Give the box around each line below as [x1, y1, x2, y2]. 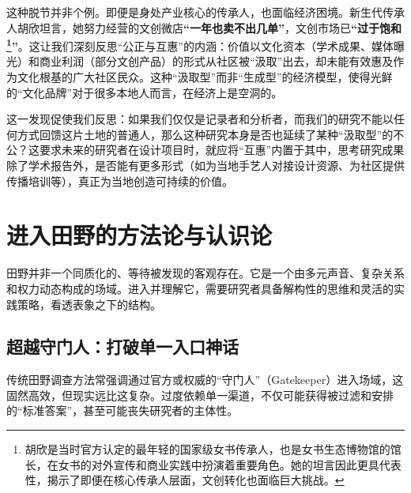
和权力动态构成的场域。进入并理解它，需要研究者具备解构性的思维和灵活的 [6, 280, 394, 296]
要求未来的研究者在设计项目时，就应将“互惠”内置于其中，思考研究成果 [39, 141, 405, 158]
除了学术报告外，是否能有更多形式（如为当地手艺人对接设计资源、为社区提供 [6, 157, 405, 173]
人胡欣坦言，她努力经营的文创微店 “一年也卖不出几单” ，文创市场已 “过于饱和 [6, 19, 402, 36]
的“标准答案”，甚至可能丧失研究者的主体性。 [6, 402, 239, 419]
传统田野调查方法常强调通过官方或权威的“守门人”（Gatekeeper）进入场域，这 [6, 371, 404, 388]
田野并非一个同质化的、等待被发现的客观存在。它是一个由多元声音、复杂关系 [6, 265, 405, 281]
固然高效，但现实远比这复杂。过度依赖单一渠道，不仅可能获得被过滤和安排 [6, 386, 394, 403]
